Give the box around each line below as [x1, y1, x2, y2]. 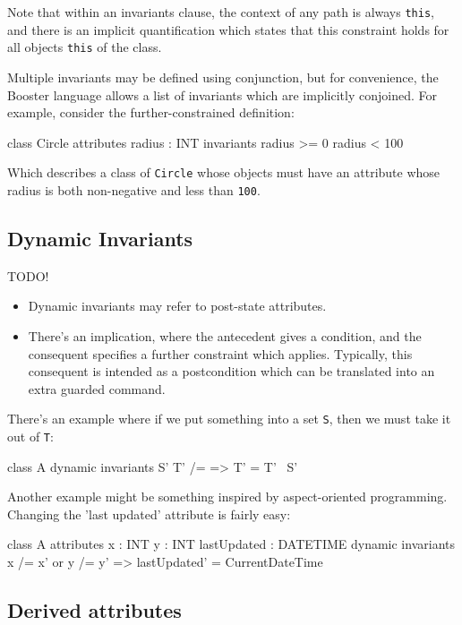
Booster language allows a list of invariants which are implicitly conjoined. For [7, 85, 437, 104]
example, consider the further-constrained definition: [7, 103, 295, 122]
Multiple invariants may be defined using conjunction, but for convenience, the [7, 67, 439, 86]
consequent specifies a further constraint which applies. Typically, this [28, 344, 413, 363]
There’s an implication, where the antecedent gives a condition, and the [28, 326, 422, 345]
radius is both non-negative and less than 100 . [7, 180, 261, 199]
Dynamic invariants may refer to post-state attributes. [28, 296, 327, 315]
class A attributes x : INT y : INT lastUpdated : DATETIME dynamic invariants [7, 535, 455, 553]
